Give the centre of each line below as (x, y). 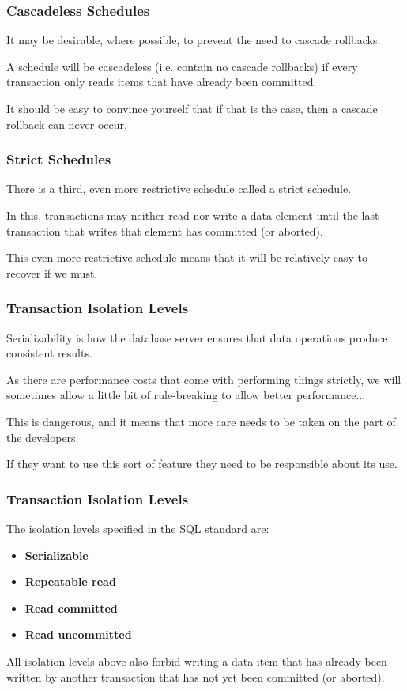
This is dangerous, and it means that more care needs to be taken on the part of (201, 421)
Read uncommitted (78, 634)
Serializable (57, 555)
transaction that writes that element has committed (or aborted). (165, 230)
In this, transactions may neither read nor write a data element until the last (193, 215)
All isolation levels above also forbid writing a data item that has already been (197, 661)
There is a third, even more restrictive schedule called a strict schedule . (179, 189)
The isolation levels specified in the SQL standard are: (138, 528)
